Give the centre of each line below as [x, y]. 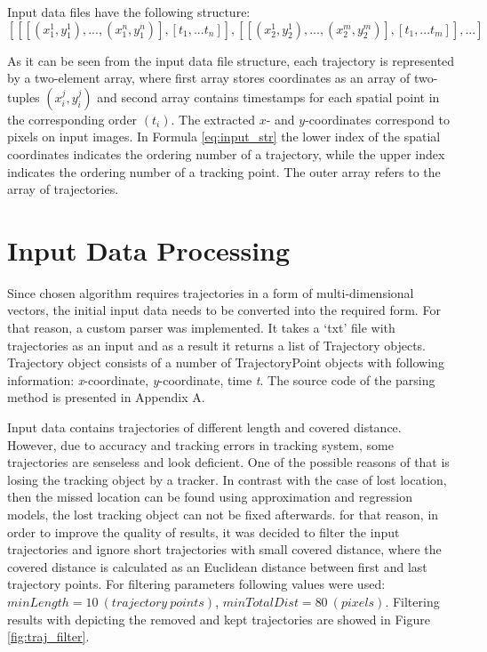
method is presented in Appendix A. [106, 397]
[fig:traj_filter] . [48, 636]
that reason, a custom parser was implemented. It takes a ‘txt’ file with [201, 328]
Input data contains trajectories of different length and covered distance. [204, 427]
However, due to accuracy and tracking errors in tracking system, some [200, 444]
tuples [24, 97]
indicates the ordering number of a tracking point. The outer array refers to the [224, 171]
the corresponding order [72, 119]
